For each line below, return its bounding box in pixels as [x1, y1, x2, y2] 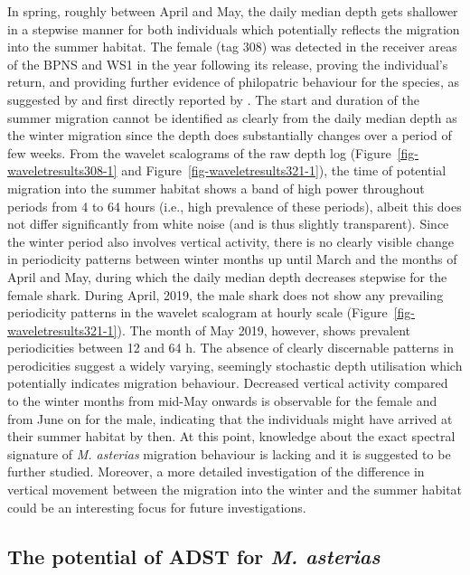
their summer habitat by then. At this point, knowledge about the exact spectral [7, 427, 456, 446]
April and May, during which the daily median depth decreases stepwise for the [7, 267, 447, 286]
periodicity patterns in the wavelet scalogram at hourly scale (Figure [7, 303, 388, 322]
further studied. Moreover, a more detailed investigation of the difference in [7, 462, 425, 481]
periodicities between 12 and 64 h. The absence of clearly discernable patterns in [7, 338, 454, 357]
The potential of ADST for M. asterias [7, 542, 381, 570]
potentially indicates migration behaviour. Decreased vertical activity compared [7, 373, 448, 392]
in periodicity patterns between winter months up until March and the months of [7, 250, 457, 269]
